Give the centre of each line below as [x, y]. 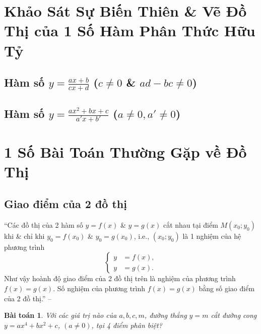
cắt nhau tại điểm [190, 224]
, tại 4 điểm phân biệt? [127, 325]
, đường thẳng [166, 315]
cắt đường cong [234, 315]
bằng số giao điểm [227, 288]
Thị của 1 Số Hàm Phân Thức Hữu [130, 30]
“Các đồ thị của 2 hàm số [44, 224]
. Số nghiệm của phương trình [99, 288]
